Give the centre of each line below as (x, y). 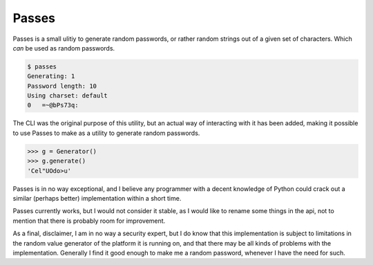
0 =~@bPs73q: (53, 105)
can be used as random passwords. (64, 48)
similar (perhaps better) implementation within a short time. (97, 198)
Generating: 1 (51, 76)
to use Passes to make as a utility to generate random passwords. (106, 133)
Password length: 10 (62, 86)
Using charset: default (68, 96)
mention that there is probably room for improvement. (89, 221)
